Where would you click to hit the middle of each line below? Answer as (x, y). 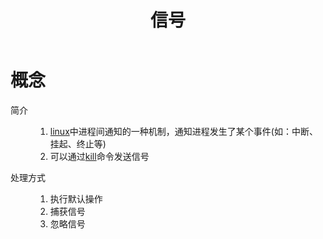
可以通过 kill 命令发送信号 (99, 156)
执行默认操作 (76, 198)
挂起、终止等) (78, 143)
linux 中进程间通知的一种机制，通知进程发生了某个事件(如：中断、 (183, 131)
